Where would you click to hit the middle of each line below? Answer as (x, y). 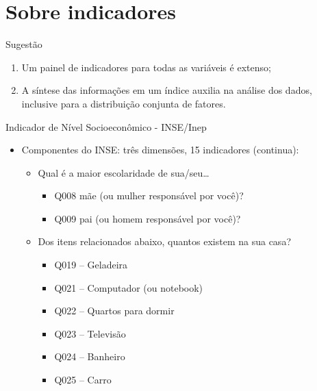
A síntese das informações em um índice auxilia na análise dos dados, (167, 90)
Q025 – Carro (83, 380)
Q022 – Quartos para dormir (114, 311)
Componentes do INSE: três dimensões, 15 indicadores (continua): (160, 150)
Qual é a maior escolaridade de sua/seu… (124, 172)
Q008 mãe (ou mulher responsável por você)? (149, 195)
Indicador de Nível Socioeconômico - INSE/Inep (106, 126)
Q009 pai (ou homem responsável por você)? (148, 218)
